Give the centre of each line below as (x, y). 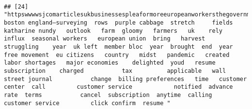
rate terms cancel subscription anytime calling (108, 95)
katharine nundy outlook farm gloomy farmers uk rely (113, 31)
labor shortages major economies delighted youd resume (110, 63)
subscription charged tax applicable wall (115, 71)
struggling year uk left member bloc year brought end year (118, 47)
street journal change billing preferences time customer (126, 79)
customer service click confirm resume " (87, 103)
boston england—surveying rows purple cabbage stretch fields (118, 22)
